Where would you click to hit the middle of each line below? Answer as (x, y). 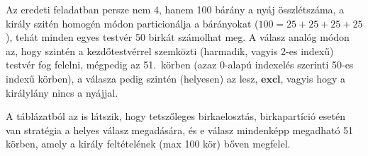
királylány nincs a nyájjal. (62, 92)
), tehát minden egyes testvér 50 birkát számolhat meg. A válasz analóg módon (178, 37)
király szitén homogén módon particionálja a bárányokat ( (132, 23)
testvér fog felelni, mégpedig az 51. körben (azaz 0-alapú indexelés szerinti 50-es (180, 65)
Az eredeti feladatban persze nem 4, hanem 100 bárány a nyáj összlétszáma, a (175, 9)
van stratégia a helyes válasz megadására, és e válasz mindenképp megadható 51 (180, 130)
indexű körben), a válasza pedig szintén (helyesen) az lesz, (132, 78)
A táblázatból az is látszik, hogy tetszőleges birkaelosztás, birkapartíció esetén (175, 116)
